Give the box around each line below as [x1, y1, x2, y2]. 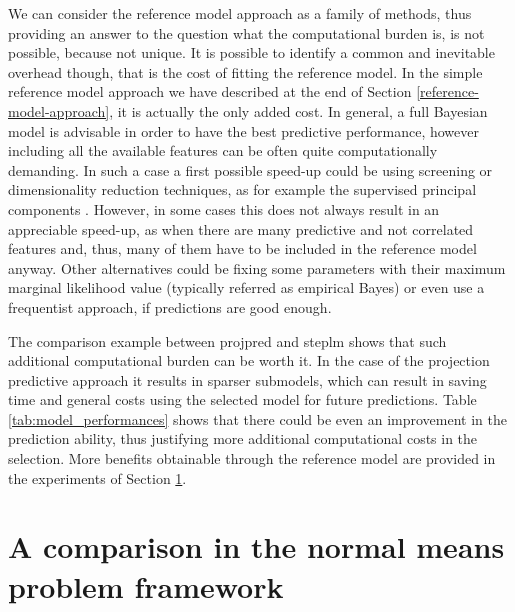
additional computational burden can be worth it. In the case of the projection [8, 350, 490, 371]
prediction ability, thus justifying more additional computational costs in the [8, 428, 478, 449]
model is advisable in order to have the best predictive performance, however [8, 120, 480, 141]
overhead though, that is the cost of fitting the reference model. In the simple [8, 61, 483, 82]
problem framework [8, 565, 284, 606]
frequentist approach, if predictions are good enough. [8, 296, 332, 317]
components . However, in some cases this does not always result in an [8, 198, 440, 219]
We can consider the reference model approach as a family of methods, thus [8, 3, 472, 23]
